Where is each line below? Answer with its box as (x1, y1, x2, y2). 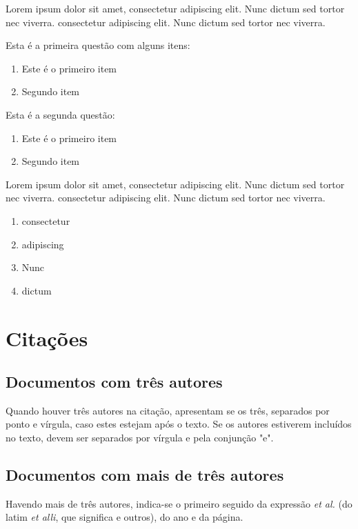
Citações (6, 323, 88, 352)
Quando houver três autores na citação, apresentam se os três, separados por (6, 403, 330, 417)
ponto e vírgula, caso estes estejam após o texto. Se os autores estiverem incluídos (6, 417, 352, 431)
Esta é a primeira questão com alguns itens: (6, 38, 190, 52)
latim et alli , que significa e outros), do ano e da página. (6, 510, 243, 524)
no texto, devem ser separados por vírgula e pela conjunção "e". (6, 430, 274, 445)
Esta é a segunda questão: (6, 107, 115, 121)
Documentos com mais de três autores (6, 464, 284, 486)
